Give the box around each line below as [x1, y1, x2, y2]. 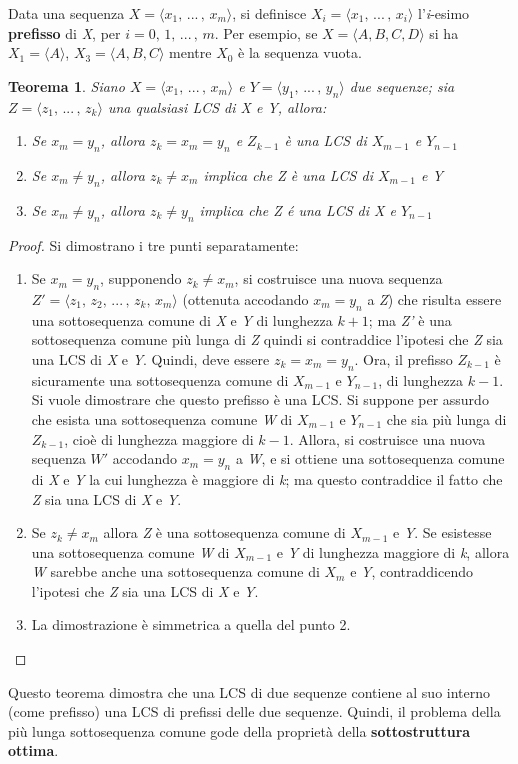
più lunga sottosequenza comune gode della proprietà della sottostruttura [8, 720, 471, 741]
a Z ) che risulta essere [367, 288, 502, 309]
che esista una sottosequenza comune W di [31, 408, 293, 429]
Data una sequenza [8, 3, 125, 23]
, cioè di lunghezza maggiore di [64, 428, 254, 449]
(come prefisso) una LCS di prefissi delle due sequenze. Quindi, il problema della [8, 701, 501, 722]
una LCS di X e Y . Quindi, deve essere [31, 348, 270, 369]
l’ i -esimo [418, 3, 470, 23]
